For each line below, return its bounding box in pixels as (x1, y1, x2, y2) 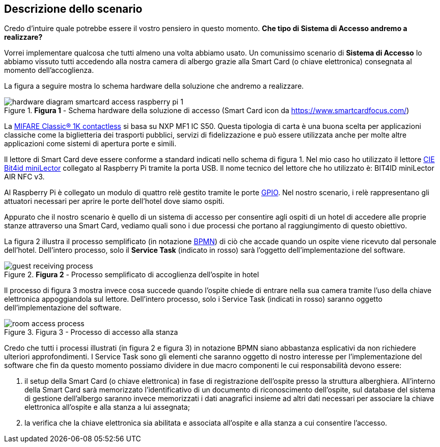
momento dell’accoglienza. (4, 66, 94, 75)
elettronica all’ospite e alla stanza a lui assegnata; (24, 403, 190, 412)
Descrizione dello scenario (4, 3, 143, 15)
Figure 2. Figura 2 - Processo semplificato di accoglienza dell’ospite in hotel (4, 270, 259, 279)
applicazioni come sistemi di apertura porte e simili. (4, 139, 177, 148)
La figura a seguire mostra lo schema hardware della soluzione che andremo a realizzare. (4, 82, 304, 91)
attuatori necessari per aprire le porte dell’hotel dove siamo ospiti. (4, 197, 225, 206)
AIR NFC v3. (4, 172, 45, 181)
